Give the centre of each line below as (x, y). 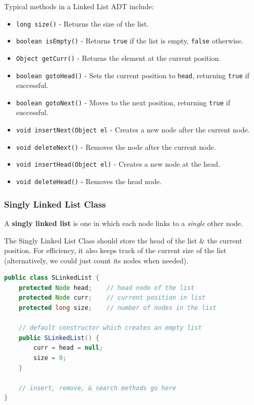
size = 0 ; (50, 358)
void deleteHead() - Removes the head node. (89, 181)
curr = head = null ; (68, 348)
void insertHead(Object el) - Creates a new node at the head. (118, 164)
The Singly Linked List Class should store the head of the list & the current (123, 240)
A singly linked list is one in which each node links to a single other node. (124, 223)
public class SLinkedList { (52, 278)
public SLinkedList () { (59, 338)
